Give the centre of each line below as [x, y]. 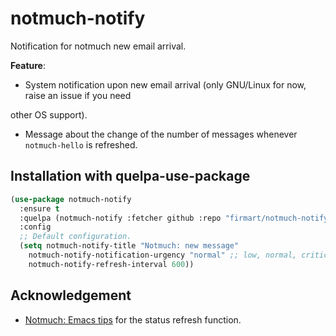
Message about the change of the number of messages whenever [161, 134]
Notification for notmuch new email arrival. [98, 46]
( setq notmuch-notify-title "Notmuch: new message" [129, 246]
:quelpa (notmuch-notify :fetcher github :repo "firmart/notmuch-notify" [176, 218]
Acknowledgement [71, 295]
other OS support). [49, 114]
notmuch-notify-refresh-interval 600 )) [111, 264]
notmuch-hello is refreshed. [81, 144]
